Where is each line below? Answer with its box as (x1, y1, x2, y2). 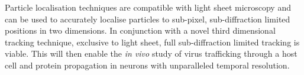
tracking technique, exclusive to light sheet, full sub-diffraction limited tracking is (5, 35, 300, 48)
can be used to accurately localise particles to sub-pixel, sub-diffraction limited (5, 12, 290, 25)
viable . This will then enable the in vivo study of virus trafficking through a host (5, 47, 297, 60)
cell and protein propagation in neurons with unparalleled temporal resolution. (5, 58, 290, 71)
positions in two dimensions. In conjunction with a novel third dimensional (5, 24, 276, 37)
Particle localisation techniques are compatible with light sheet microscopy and (5, 1, 291, 13)
